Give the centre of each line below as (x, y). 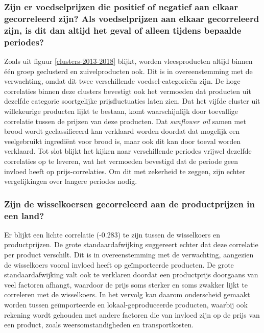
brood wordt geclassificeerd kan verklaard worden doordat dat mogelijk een (122, 131)
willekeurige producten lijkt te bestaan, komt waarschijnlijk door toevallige (121, 111)
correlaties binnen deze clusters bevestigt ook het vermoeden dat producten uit (128, 91)
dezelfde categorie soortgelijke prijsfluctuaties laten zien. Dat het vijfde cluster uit (132, 101)
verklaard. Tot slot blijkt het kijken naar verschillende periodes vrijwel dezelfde (128, 151)
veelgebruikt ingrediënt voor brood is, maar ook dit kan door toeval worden (123, 141)
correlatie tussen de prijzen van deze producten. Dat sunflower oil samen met (125, 121)
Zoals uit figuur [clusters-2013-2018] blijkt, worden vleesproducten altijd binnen (128, 61)
